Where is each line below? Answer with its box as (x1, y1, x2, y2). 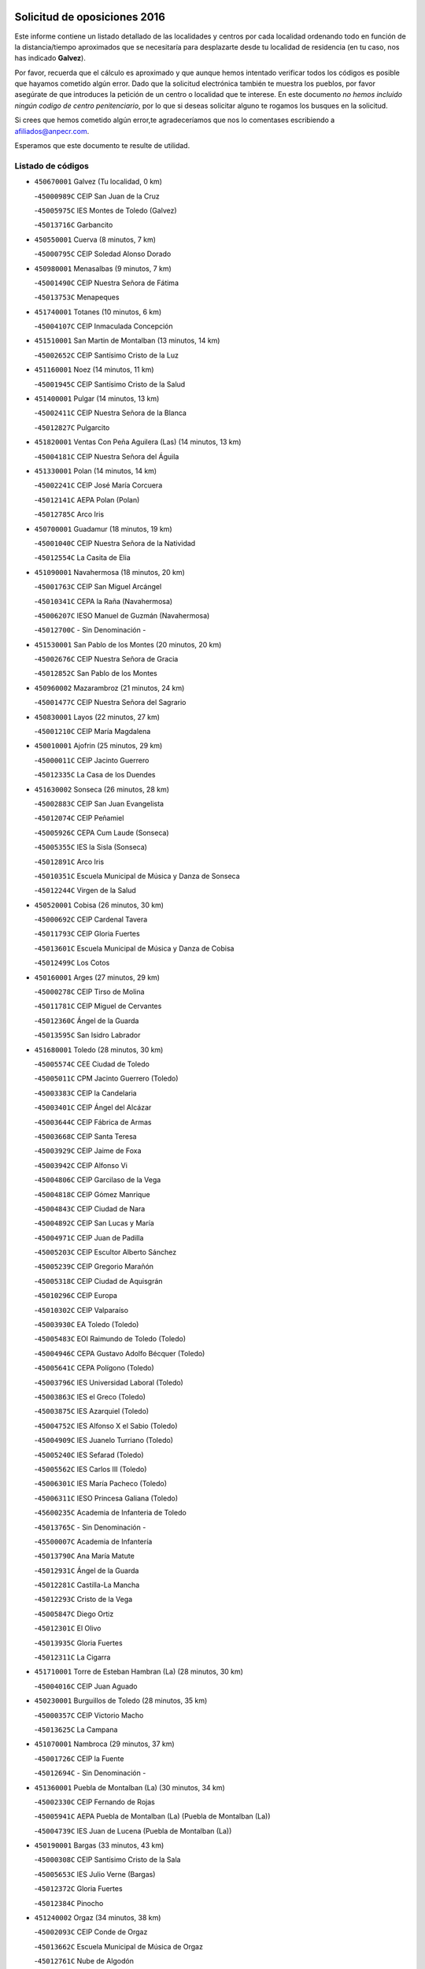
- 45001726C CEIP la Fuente (34, 1753, 124, 1763)
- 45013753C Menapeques (34, 292, 120, 302)
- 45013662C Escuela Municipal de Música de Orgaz (34, 1941, 204, 1951)
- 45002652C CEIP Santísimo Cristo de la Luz (34, 350, 179, 360)
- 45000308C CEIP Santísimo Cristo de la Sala (34, 1855, 181, 1864)
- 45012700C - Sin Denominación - (34, 625, 146, 635)
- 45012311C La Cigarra (34, 1652, 111, 1662)
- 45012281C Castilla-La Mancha (34, 1580, 140, 1590)
